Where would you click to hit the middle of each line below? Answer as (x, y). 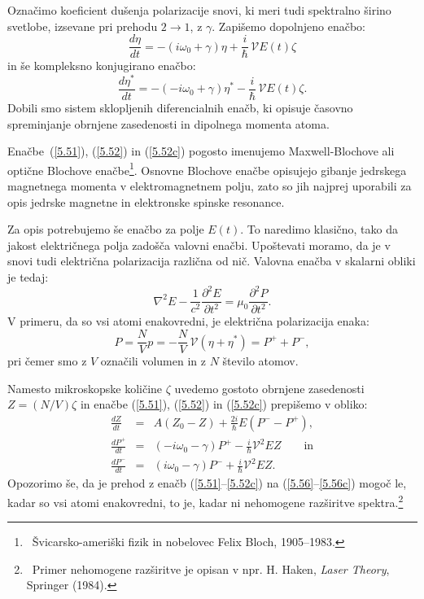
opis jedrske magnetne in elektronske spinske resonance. (146, 201)
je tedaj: (28, 276)
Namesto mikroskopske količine (85, 388)
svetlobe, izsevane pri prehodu (83, 26)
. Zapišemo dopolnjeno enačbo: (289, 26)
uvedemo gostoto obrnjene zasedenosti (269, 388)
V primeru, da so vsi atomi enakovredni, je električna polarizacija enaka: (188, 321)
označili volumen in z (153, 361)
